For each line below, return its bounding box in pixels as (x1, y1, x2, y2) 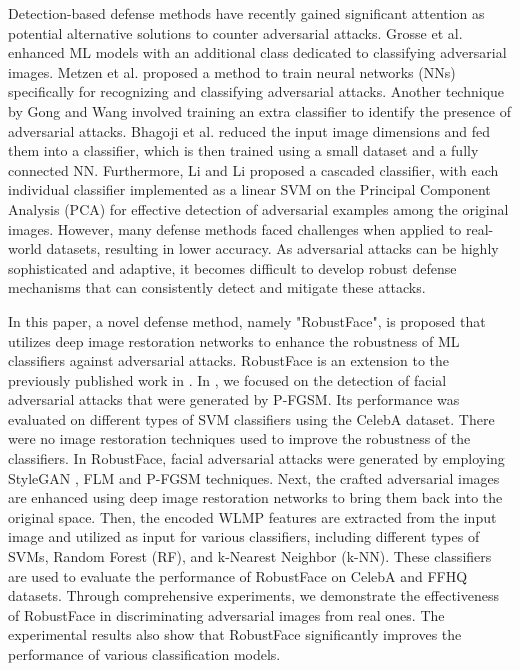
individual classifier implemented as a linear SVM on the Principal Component (8, 179, 491, 200)
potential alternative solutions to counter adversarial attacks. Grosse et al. (8, 22, 463, 43)
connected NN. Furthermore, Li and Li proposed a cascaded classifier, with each (8, 159, 499, 180)
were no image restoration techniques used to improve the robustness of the (8, 428, 471, 449)
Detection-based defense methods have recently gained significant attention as (8, 3, 485, 23)
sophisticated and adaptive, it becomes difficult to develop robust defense (8, 257, 457, 278)
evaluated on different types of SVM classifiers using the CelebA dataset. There (8, 408, 495, 429)
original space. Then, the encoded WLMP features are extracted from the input (8, 506, 497, 527)
